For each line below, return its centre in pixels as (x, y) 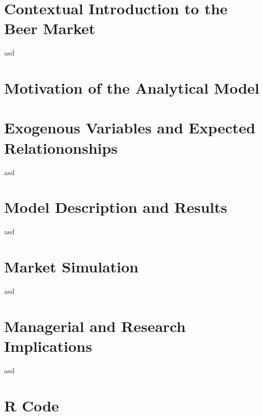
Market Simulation (71, 267)
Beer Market (50, 28)
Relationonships (61, 147)
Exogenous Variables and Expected (130, 128)
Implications (48, 346)
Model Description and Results (116, 207)
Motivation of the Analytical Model (132, 88)
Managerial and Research (95, 326)
